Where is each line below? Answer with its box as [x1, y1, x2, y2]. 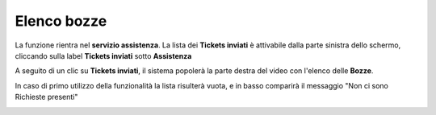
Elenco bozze [15, 12, 107, 30]
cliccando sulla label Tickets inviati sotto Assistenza [15, 51, 192, 60]
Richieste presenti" [15, 92, 78, 102]
